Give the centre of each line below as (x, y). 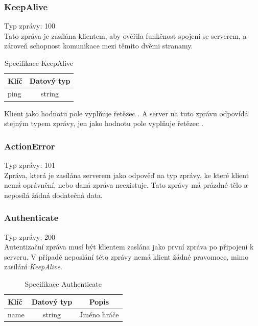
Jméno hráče (99, 315)
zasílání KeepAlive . (33, 267)
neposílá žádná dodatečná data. (53, 195)
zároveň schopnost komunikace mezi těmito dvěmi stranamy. (99, 46)
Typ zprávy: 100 (30, 26)
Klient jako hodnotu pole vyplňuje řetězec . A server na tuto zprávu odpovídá (126, 113)
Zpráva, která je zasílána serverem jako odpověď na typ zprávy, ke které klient (127, 175)
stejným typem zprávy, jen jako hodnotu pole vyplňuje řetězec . (104, 123)
